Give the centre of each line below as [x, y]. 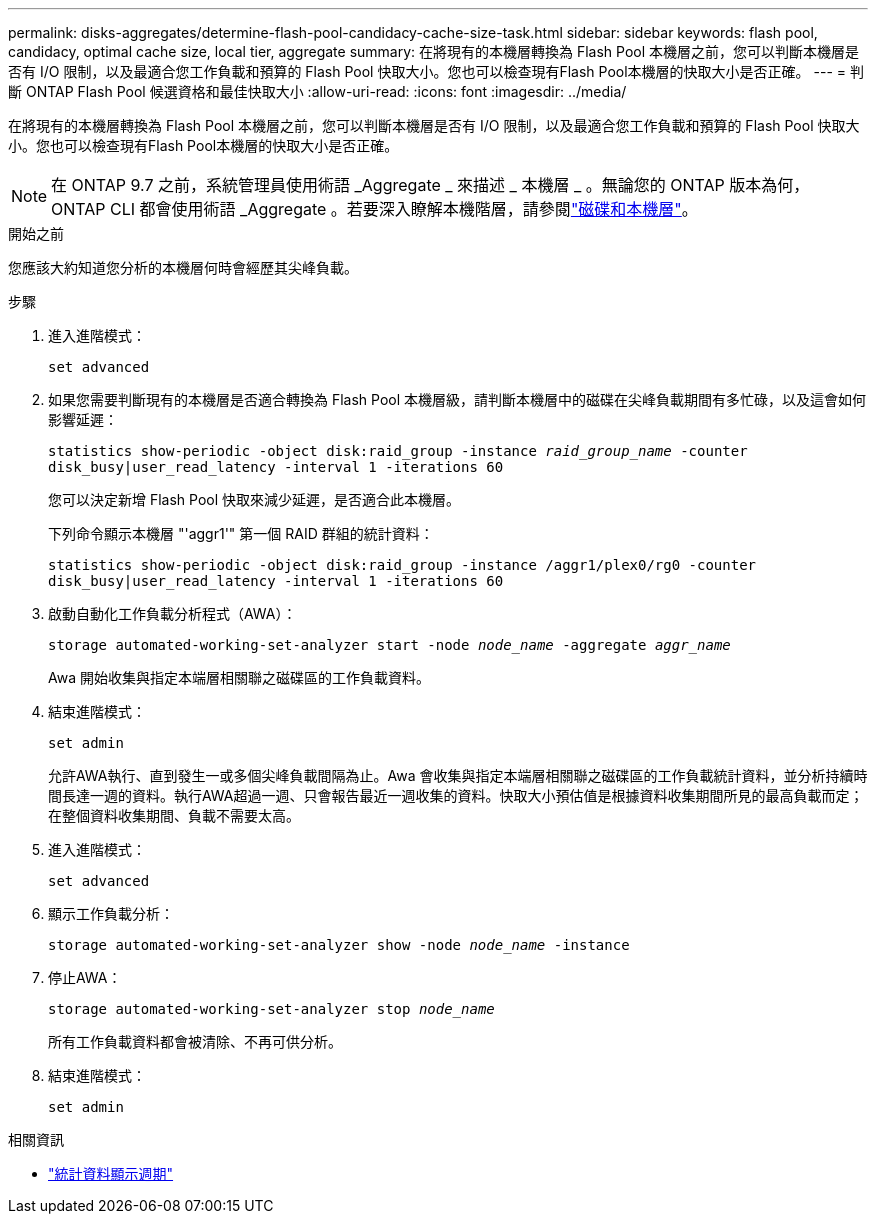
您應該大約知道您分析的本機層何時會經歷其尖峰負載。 [183, 267]
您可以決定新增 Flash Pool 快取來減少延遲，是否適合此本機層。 [254, 499]
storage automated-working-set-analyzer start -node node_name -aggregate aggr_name [389, 645]
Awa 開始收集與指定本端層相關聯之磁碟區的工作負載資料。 [239, 677]
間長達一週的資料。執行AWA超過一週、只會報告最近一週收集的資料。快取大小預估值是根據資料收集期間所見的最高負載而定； [456, 795]
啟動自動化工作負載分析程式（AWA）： [172, 613]
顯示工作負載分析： [111, 913]
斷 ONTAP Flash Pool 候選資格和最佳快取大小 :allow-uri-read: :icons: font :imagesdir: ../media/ [317, 91]
